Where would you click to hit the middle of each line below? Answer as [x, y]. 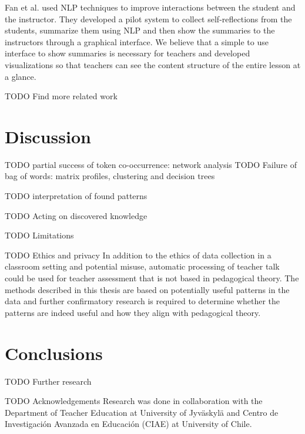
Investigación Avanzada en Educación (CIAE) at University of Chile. [128, 424]
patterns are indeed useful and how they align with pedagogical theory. [133, 312]
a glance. [21, 76]
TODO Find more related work [61, 96]
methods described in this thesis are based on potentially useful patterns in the [147, 289]
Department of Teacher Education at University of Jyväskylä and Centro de [142, 412]
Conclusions [54, 353]
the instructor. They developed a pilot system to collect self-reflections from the [148, 18]
